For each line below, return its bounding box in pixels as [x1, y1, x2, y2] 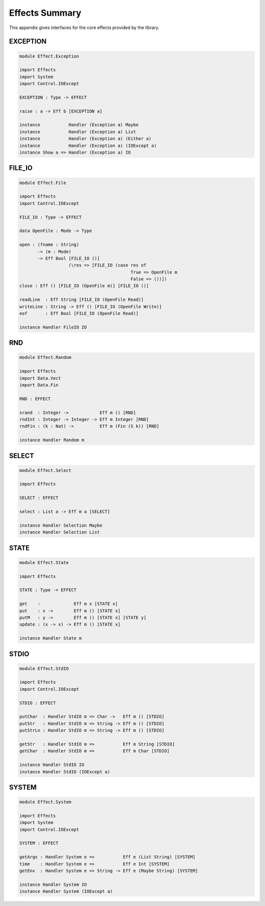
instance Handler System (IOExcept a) [19, 889, 113, 894]
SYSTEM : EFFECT [19, 841, 59, 846]
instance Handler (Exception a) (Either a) [19, 136, 152, 142]
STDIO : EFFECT [19, 700, 56, 705]
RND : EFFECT [19, 396, 51, 402]
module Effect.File [19, 180, 66, 185]
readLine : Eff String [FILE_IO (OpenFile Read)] [19, 297, 144, 302]
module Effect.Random [19, 354, 72, 360]
